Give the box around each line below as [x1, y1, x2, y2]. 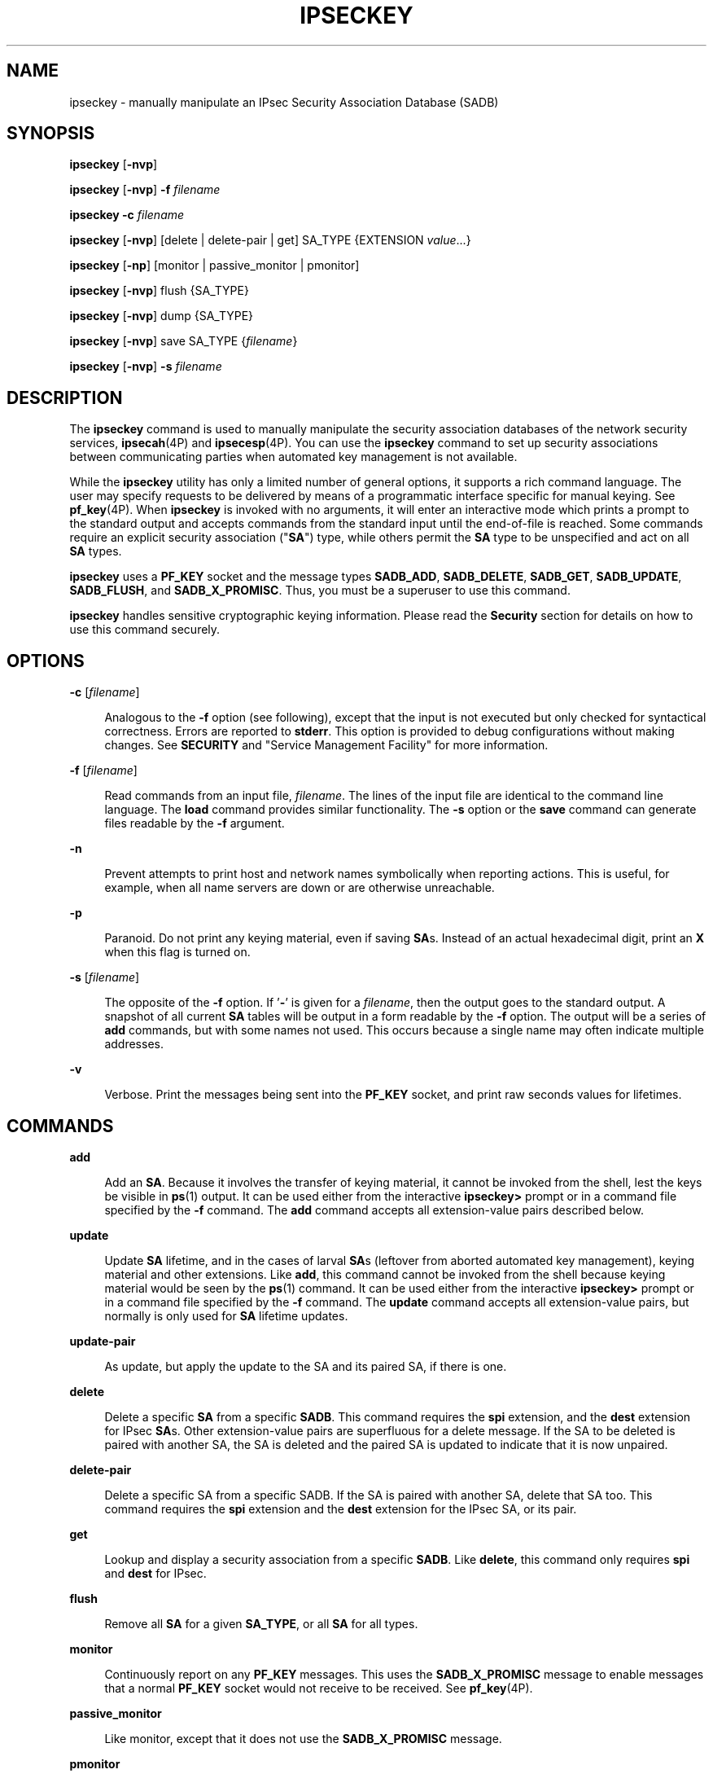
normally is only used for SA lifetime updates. [104, 1308, 348, 1323]
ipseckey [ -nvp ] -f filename [69, 182, 221, 197]
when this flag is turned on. [104, 945, 251, 959]
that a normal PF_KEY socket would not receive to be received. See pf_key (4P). [104, 1680, 533, 1695]
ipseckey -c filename [69, 208, 185, 222]
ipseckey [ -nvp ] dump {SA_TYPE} [69, 309, 254, 323]
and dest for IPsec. [104, 1565, 207, 1580]
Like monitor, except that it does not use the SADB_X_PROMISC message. [104, 1731, 502, 1745]
